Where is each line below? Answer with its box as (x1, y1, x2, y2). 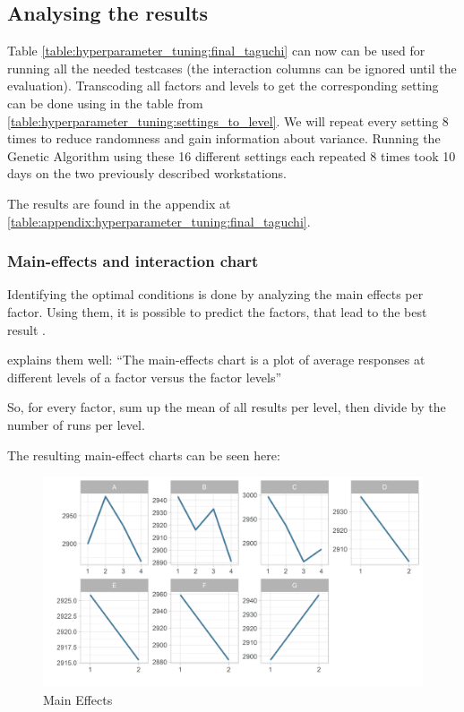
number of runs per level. (7, 415, 145, 433)
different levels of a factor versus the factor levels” (7, 367, 282, 386)
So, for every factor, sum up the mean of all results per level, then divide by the (7, 398, 446, 416)
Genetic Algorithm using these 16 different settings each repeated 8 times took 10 (7, 146, 456, 165)
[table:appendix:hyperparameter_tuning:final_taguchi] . (7, 211, 311, 230)
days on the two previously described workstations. (7, 164, 288, 183)
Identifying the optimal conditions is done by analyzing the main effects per (7, 285, 424, 304)
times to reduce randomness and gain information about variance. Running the (7, 129, 441, 148)
